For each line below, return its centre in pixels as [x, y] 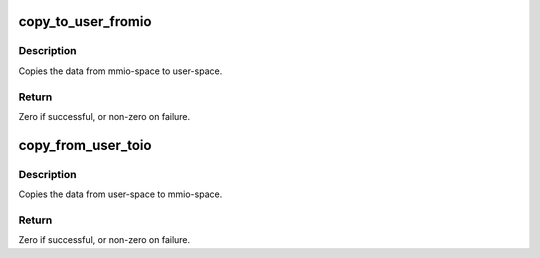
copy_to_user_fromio [85, 21]
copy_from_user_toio [85, 145]
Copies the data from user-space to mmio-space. [120, 194]
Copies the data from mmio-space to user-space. [120, 71]
